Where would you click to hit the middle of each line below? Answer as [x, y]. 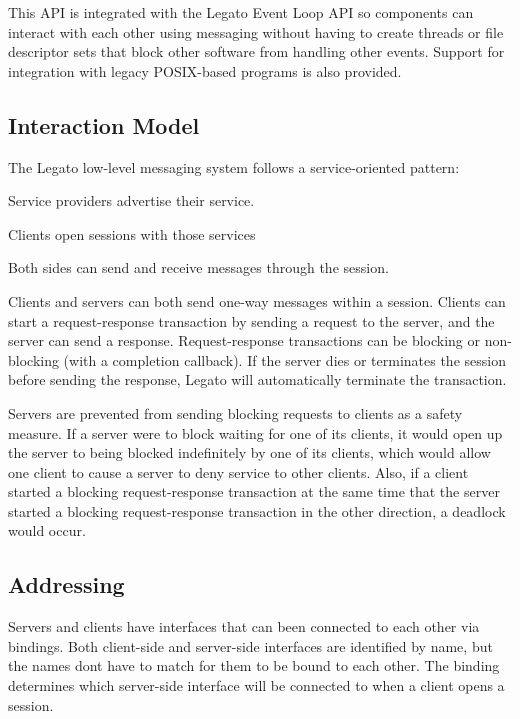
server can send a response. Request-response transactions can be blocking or [244, 340]
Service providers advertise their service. [131, 200]
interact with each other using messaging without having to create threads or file [256, 31]
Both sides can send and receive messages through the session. [198, 267]
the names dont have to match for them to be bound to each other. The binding [254, 665]
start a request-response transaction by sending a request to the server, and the [251, 320]
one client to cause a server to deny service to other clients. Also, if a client [238, 471]
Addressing [66, 584]
